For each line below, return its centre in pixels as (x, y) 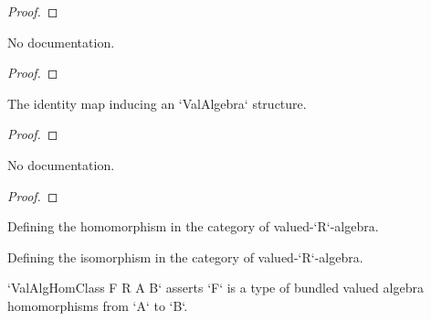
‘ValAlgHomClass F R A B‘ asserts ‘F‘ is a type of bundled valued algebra (215, 288)
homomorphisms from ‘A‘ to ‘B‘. (98, 305)
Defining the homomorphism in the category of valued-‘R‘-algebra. (193, 226)
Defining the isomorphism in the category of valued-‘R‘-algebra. (185, 257)
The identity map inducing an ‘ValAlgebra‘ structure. (157, 103)
